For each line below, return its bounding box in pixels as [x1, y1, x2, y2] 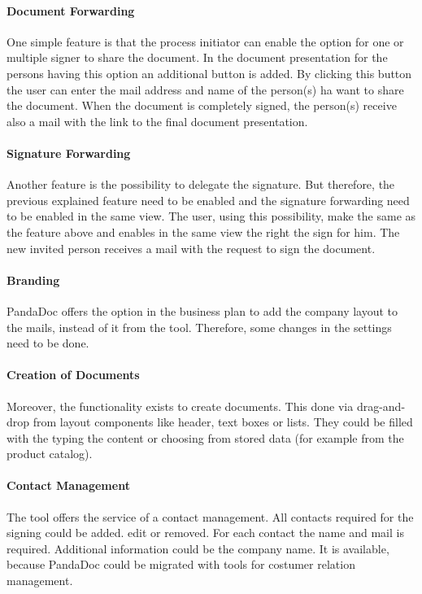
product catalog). [7, 445, 93, 462]
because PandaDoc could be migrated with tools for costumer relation [7, 556, 355, 573]
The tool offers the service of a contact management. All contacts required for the [7, 508, 414, 525]
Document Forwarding [7, 2, 135, 19]
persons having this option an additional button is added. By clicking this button [7, 64, 412, 81]
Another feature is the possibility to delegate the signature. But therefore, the [7, 176, 395, 193]
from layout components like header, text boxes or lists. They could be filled [33, 413, 413, 430]
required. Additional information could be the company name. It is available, [7, 539, 389, 557]
